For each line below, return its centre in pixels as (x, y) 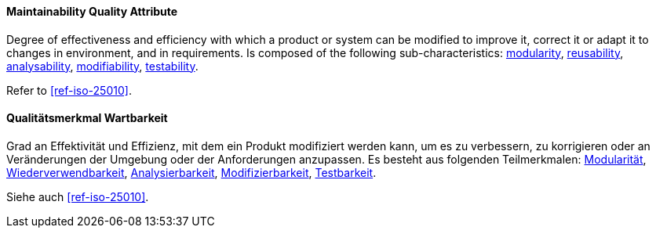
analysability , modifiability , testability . (102, 66)
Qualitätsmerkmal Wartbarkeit (87, 118)
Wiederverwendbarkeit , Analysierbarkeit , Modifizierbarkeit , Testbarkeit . (191, 172)
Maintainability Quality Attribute (92, 11)
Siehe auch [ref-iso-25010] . (78, 196)
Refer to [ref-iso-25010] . (69, 90)
